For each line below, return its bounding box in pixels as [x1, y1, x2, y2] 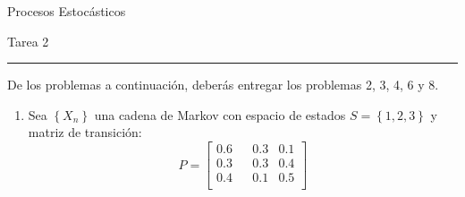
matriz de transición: [28, 123, 142, 141]
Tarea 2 [7, 31, 49, 50]
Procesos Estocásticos [7, 2, 126, 20]
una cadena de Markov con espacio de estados [94, 105, 346, 124]
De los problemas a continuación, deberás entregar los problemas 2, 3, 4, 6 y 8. [7, 75, 439, 94]
